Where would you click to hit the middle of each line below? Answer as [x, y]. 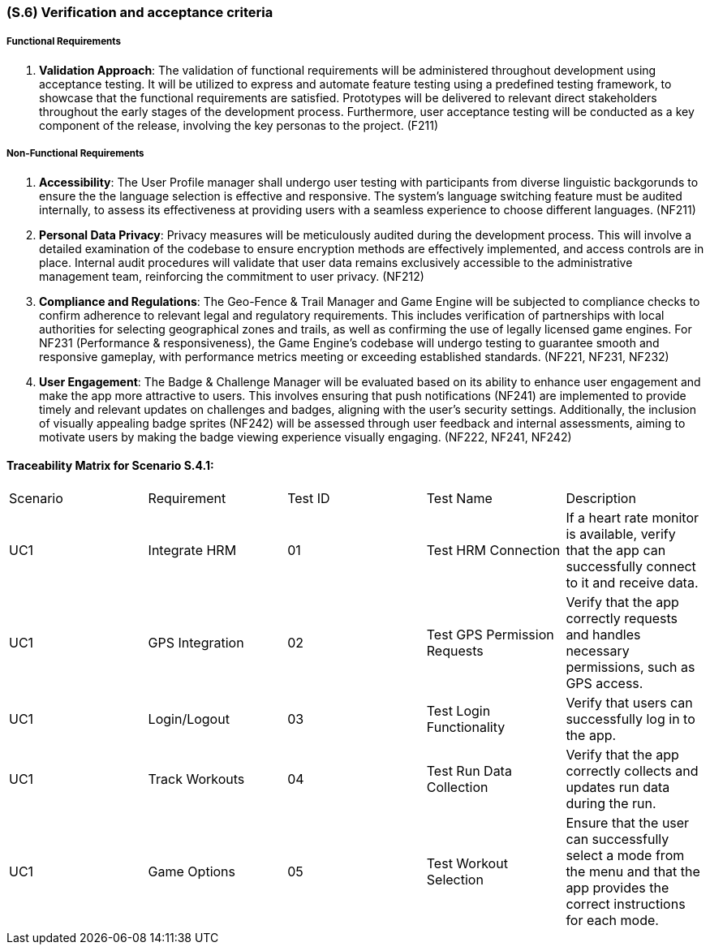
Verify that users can [629, 702]
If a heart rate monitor [633, 517]
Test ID [309, 498]
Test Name [459, 498]
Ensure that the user [628, 822]
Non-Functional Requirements [75, 154]
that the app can [616, 550]
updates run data [618, 787]
